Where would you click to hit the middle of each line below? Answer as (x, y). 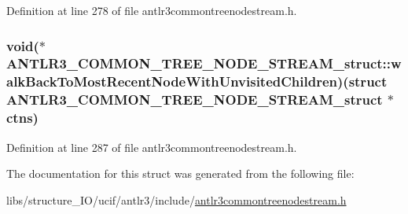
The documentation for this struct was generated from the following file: (180, 173)
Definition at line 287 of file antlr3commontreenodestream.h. (152, 147)
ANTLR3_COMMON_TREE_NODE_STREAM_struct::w (204, 63)
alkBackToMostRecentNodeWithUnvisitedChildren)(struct (197, 81)
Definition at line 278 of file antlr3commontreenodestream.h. (152, 10)
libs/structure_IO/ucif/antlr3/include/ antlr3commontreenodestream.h (176, 199)
